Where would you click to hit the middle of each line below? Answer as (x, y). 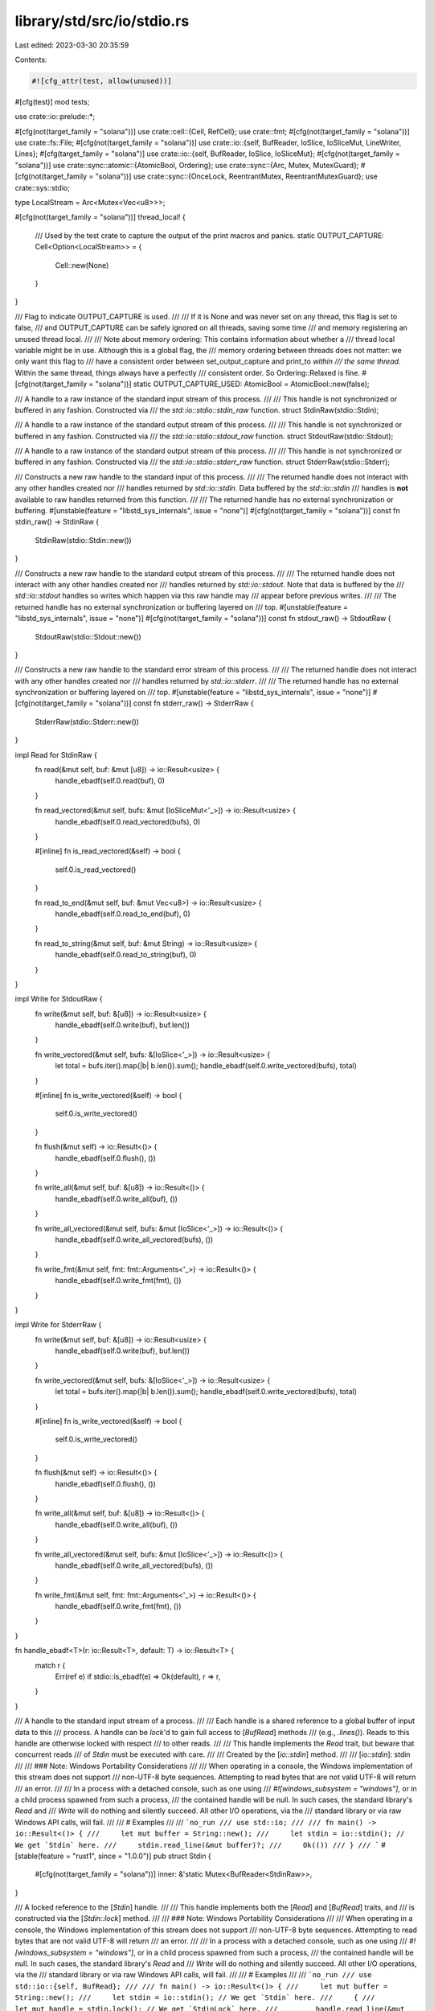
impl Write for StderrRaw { (58, 1325)
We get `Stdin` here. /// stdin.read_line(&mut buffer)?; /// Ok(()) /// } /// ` (197, 1845)
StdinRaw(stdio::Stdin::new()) (83, 540)
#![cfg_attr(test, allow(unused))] (102, 81)
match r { (50, 1665)
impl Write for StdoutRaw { (59, 999)
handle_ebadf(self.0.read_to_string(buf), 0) (126, 955)
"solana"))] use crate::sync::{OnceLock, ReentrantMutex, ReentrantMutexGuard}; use (236, 176)
